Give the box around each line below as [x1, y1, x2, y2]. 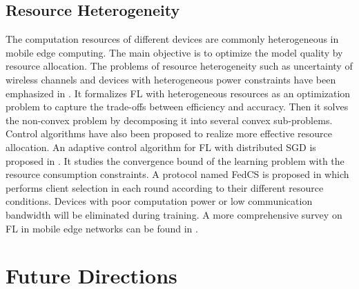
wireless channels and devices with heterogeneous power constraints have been [6, 72, 336, 86]
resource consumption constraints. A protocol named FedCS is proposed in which [6, 167, 349, 181]
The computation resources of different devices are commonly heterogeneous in [6, 32, 339, 46]
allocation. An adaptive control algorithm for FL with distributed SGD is [6, 139, 316, 154]
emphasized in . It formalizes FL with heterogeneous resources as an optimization [6, 86, 351, 100]
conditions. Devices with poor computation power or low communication [6, 194, 313, 208]
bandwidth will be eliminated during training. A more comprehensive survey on [6, 207, 342, 221]
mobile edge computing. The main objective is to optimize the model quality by [6, 45, 343, 59]
